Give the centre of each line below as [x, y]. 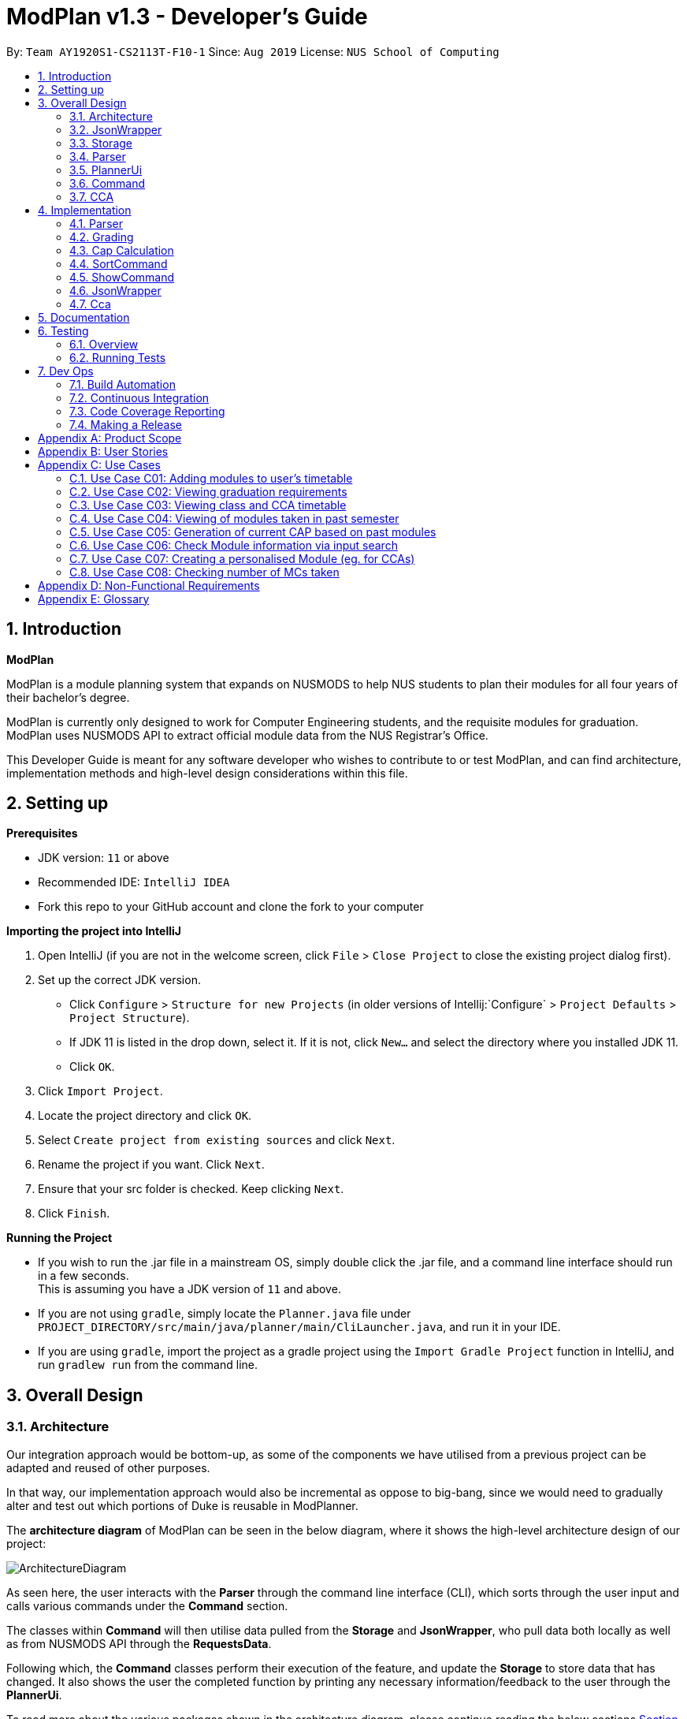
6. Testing [63, 330]
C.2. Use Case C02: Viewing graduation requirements [208, 491]
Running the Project [59, 1238]
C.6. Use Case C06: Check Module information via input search [234, 545]
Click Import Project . [100, 1091]
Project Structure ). [130, 1018]
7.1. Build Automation [123, 384]
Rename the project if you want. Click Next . [151, 1165]
